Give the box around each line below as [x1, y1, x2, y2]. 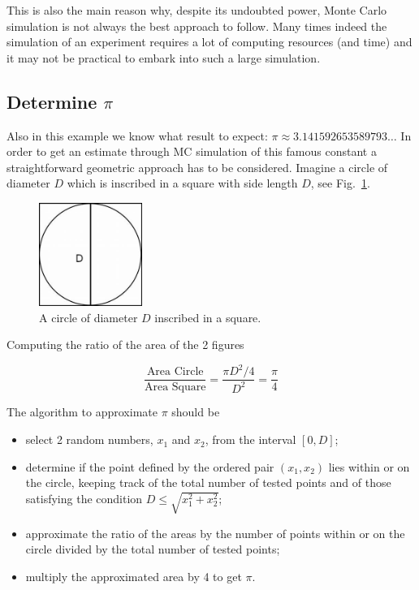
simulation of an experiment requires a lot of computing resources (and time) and [6, 33, 413, 50]
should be [171, 403, 220, 420]
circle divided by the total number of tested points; [25, 540, 280, 558]
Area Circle [146, 366, 204, 378]
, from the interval [205, 431, 296, 448]
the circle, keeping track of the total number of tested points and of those [25, 474, 391, 491]
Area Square [144, 381, 206, 394]
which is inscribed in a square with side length [67, 174, 298, 192]
